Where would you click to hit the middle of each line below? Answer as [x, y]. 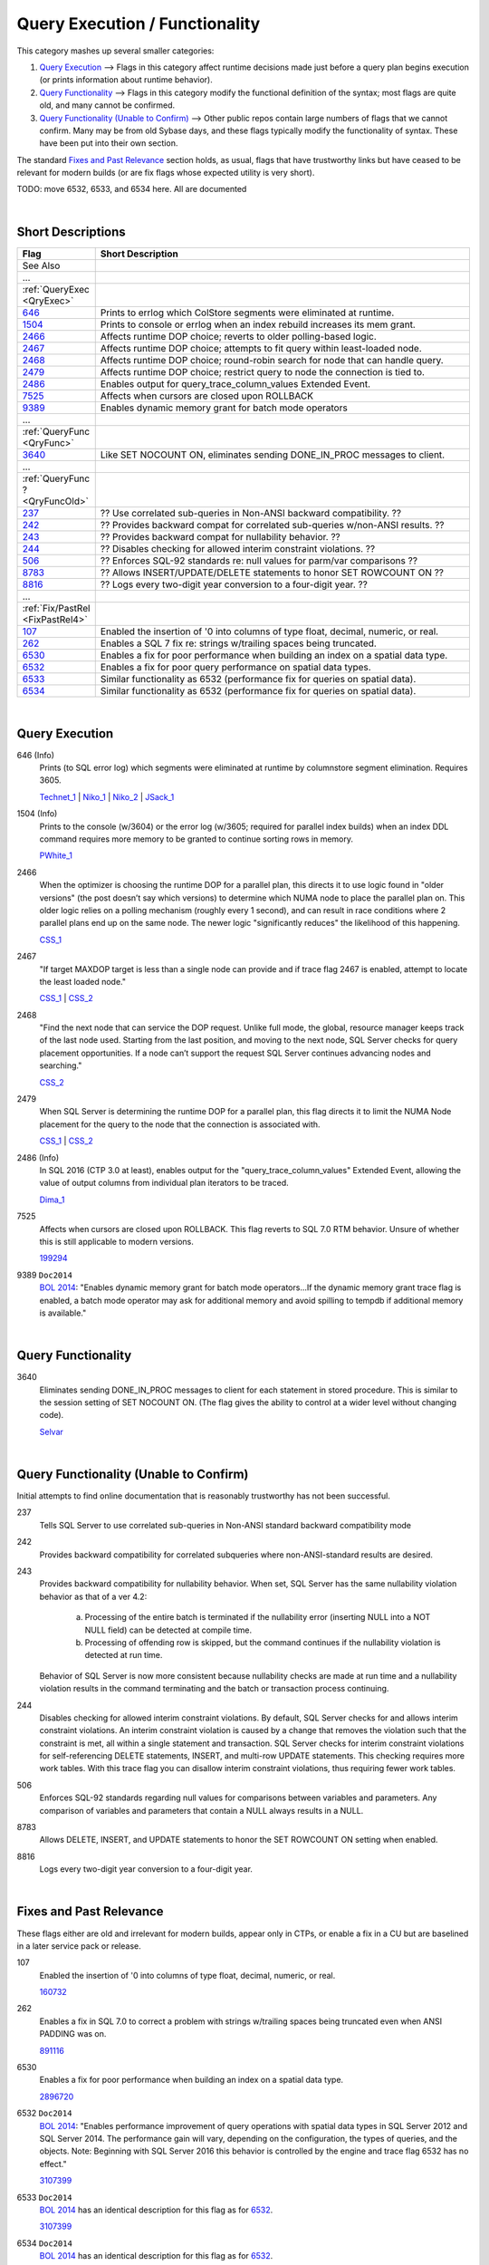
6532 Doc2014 [44, 2113]
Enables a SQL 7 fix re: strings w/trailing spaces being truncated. [239, 643]
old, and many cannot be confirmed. [107, 105]
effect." [53, 2164]
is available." [63, 1313]
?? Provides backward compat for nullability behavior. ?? [220, 536]
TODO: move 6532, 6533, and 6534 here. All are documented [132, 189]
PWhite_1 [56, 855]
